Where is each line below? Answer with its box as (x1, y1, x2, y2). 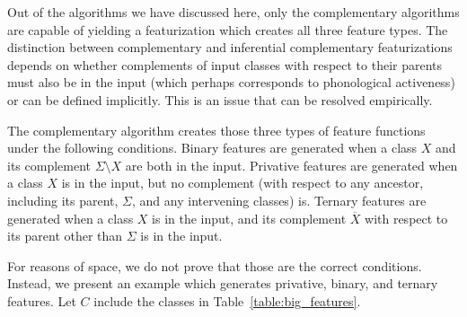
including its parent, (7, 190, 119, 209)
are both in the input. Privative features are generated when (125, 155, 458, 174)
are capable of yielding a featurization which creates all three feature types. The (7, 20, 448, 39)
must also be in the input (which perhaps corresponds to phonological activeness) (7, 73, 455, 92)
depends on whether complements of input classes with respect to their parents (7, 55, 443, 74)
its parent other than (7, 226, 123, 245)
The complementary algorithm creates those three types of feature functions (7, 120, 426, 139)
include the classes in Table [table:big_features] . (93, 291, 361, 310)
